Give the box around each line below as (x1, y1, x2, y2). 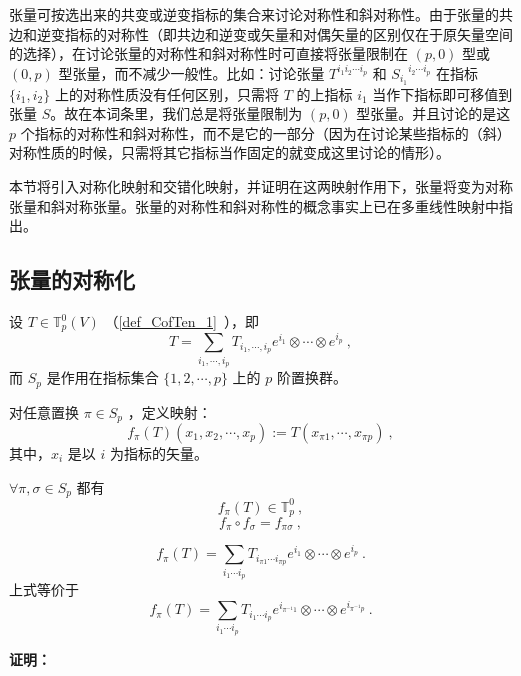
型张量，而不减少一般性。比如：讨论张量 (58, 62, 325, 83)
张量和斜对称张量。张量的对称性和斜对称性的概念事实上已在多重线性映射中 (9, 195, 499, 216)
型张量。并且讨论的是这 (356, 103, 511, 124)
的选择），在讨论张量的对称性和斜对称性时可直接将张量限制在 (9, 43, 408, 64)
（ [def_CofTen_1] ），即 (104, 311, 259, 331)
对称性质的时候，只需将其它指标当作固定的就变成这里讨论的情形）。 (9, 142, 450, 163)
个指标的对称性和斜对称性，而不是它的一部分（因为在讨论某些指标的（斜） (20, 122, 511, 143)
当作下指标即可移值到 (372, 83, 513, 104)
